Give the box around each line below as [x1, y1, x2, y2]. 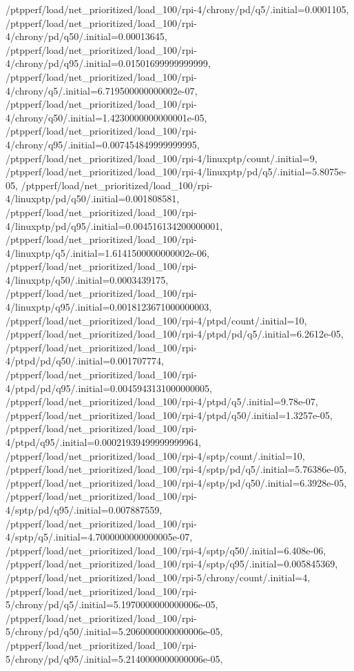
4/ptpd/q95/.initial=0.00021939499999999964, [6, 435, 201, 449]
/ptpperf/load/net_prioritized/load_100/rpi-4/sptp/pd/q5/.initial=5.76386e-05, [6, 462, 347, 476]
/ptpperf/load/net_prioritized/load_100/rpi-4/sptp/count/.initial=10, [6, 448, 305, 463]
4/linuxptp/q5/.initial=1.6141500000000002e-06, [6, 245, 210, 260]
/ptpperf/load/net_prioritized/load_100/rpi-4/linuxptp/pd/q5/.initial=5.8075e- [6, 164, 346, 179]
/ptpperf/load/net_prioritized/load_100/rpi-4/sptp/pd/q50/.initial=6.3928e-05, [6, 475, 347, 489]
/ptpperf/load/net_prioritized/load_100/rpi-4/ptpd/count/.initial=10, [6, 313, 307, 327]
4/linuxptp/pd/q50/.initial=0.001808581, [6, 191, 180, 206]
